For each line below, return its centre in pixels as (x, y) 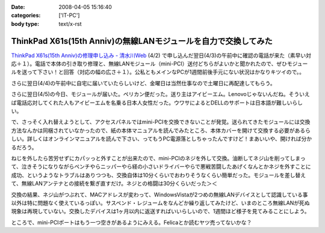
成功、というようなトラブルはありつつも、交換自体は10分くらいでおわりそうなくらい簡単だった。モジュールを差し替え (159, 175)
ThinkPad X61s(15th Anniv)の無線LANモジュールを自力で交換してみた (142, 41)
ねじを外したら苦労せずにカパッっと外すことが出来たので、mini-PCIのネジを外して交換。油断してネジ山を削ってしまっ (159, 158)
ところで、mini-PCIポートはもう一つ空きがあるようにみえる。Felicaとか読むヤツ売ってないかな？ (132, 222)
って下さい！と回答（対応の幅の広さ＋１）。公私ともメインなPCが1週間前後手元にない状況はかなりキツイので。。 (166, 72)
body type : (25, 23)
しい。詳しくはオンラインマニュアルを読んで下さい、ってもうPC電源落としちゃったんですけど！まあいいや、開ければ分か (162, 139)
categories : (26, 16)
